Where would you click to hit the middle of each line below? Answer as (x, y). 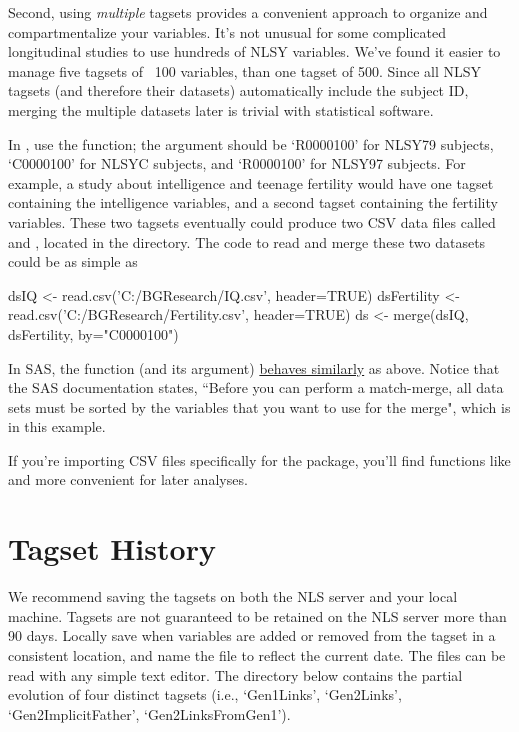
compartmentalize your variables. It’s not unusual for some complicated (227, 31)
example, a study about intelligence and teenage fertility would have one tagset (251, 182)
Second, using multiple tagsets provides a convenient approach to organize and (248, 12)
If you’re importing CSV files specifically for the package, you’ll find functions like (259, 459)
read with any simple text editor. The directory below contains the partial (235, 674)
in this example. (57, 426)
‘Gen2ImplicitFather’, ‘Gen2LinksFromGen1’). (149, 713)
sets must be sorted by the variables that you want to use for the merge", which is (259, 406)
